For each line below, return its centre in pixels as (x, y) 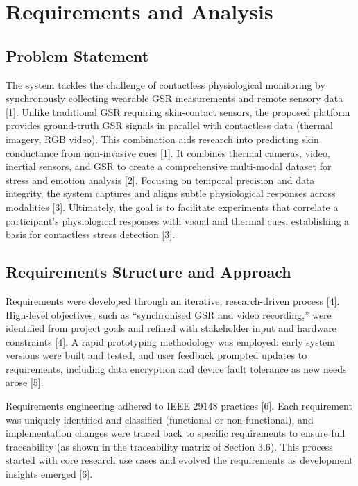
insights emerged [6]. (49, 474)
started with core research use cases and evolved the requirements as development (179, 460)
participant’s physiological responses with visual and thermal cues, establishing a (178, 220)
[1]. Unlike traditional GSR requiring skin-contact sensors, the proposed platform (178, 111)
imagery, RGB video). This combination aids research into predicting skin (162, 139)
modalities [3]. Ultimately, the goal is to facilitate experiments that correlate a (172, 207)
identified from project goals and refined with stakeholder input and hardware (171, 328)
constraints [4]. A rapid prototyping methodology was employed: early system (170, 341)
